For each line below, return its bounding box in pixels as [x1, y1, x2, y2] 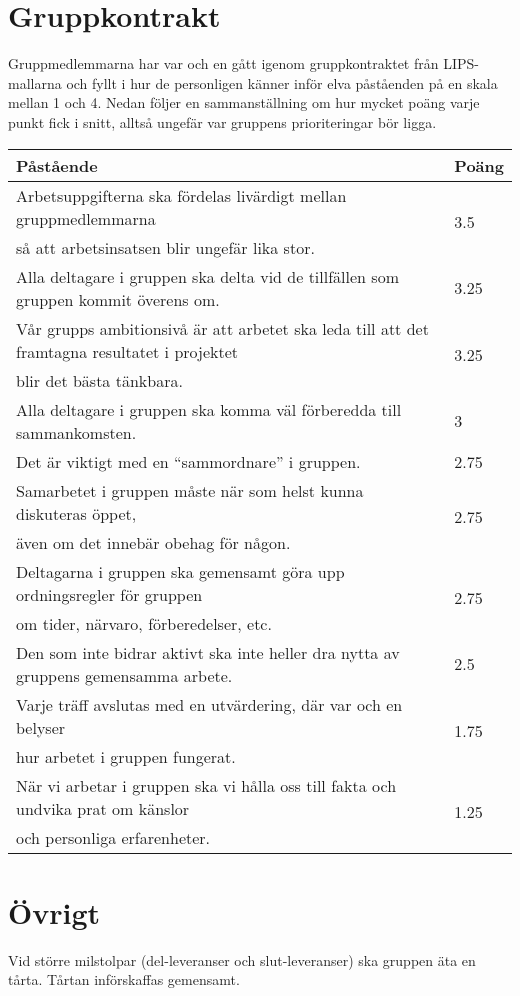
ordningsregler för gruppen [16, 582, 203, 606]
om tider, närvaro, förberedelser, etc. [16, 611, 272, 635]
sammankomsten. [16, 420, 137, 444]
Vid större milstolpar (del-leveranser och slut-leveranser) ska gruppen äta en [8, 949, 476, 970]
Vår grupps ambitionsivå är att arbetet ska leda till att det [16, 316, 429, 340]
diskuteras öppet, [16, 501, 137, 525]
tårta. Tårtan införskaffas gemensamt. [8, 969, 240, 990]
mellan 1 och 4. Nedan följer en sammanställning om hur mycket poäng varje [8, 92, 480, 113]
